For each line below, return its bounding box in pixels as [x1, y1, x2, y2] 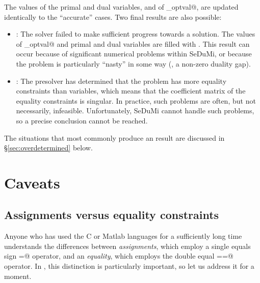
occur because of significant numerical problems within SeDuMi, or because [16, 48, 252, 59]
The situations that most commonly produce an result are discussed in [4, 132, 225, 143]
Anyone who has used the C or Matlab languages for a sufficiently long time [4, 231, 242, 241]
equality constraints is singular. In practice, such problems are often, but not [16, 95, 256, 106]
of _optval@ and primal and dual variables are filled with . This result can [16, 38, 250, 49]
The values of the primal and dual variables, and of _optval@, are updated [4, 2, 239, 12]
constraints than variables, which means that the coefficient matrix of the [16, 85, 246, 96]
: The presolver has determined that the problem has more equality [16, 75, 227, 86]
